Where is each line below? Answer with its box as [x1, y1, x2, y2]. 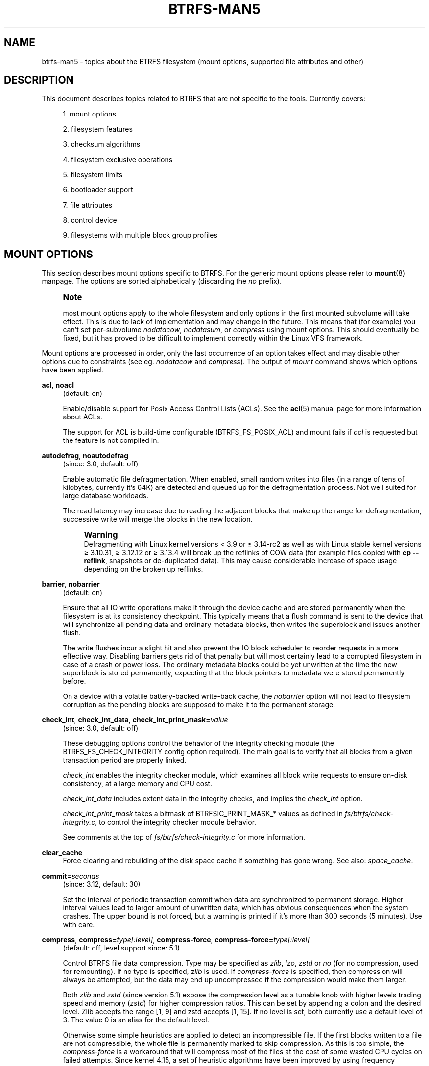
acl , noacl [42, 381, 74, 390]
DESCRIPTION [4, 74, 74, 87]
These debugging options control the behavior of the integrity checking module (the [63, 739, 334, 748]
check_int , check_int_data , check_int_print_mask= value [42, 716, 228, 724]
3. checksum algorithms [63, 140, 141, 149]
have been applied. [42, 366, 103, 374]
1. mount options [63, 110, 116, 118]
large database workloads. [63, 491, 148, 500]
